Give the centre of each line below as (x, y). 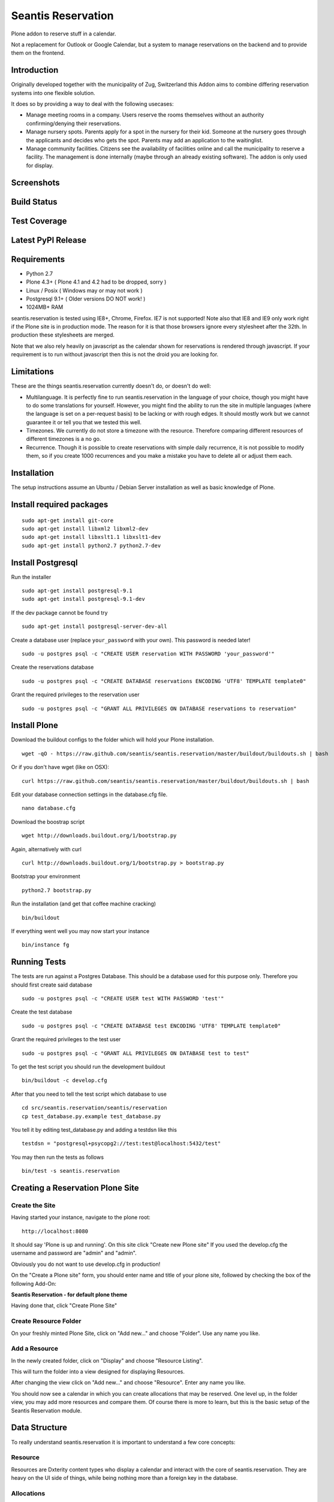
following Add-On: (34, 1283)
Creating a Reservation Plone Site (75, 1187)
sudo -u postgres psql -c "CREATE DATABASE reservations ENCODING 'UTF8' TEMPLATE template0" (164, 681)
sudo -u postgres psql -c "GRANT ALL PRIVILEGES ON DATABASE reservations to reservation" (159, 708)
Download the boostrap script (48, 822)
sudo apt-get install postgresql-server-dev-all (94, 627)
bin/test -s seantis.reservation (71, 1171)
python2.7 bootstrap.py (57, 890)
